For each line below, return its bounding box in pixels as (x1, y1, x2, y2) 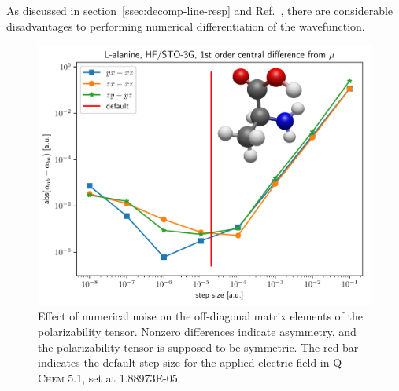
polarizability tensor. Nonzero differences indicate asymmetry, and (38, 323, 357, 339)
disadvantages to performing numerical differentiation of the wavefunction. (6, 17, 365, 34)
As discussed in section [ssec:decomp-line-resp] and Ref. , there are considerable (6, 2, 393, 18)
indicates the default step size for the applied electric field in (38, 354, 330, 371)
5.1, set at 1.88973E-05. (68, 369, 181, 386)
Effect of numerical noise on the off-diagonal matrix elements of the (38, 308, 363, 324)
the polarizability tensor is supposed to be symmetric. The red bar (38, 338, 359, 355)
